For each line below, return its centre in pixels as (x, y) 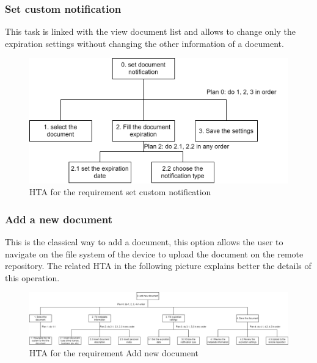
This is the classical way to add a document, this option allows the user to (144, 242)
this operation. (32, 277)
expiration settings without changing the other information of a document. (144, 43)
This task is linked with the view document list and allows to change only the (150, 31)
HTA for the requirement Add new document (114, 353)
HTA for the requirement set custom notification (120, 192)
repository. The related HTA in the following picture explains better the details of (158, 266)
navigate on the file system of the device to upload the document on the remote (154, 253)
